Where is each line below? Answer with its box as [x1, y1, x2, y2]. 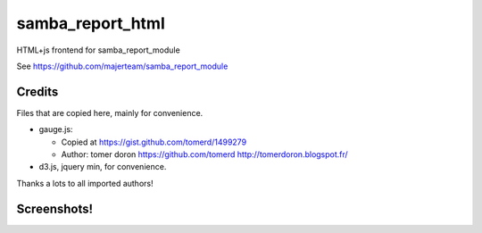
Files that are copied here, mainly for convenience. [16, 107, 204, 118]
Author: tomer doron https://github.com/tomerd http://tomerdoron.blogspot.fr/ [61, 149, 348, 160]
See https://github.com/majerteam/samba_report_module [16, 61, 229, 71]
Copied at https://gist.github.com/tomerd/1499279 [61, 137, 247, 147]
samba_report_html [16, 13, 165, 33]
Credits [16, 84, 59, 99]
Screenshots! [16, 201, 94, 216]
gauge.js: [38, 124, 73, 135]
